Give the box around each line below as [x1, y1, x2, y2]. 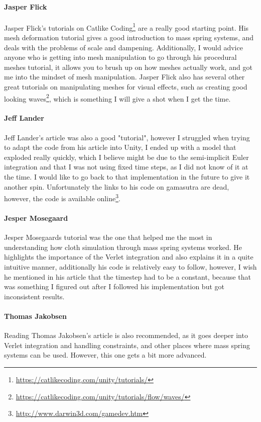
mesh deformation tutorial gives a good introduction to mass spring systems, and [4, 32, 253, 43]
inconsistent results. [4, 291, 65, 301]
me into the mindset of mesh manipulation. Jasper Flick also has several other [4, 71, 245, 82]
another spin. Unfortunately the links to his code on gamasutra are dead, [4, 181, 229, 192]
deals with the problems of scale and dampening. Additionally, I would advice [4, 42, 243, 52]
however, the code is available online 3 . [4, 192, 120, 203]
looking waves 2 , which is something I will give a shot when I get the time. [4, 92, 231, 104]
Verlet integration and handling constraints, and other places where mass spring [4, 340, 250, 350]
